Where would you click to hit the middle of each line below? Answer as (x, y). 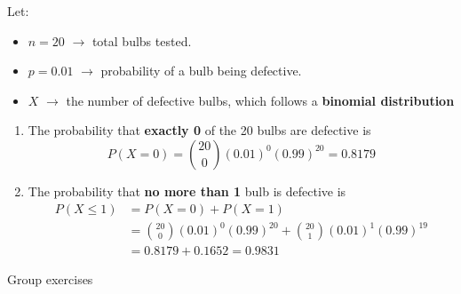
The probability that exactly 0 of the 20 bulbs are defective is (199, 130)
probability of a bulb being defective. (201, 71)
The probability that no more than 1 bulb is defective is (187, 191)
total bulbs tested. (142, 40)
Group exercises (50, 279)
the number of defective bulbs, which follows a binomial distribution (260, 100)
